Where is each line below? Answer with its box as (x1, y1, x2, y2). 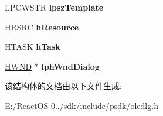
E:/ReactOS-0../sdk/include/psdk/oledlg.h (5, 99, 158, 111)
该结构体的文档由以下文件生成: (5, 80, 122, 92)
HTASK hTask (5, 40, 60, 53)
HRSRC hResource (5, 21, 79, 33)
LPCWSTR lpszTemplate (5, 1, 104, 13)
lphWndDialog (41, 60, 100, 72)
